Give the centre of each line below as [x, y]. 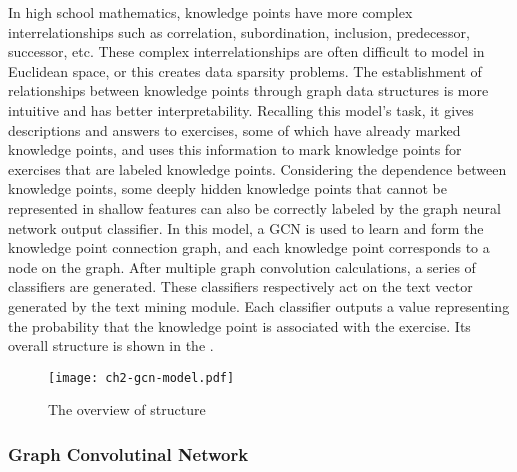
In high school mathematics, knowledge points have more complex [210, 12]
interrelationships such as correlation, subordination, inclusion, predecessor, [239, 31]
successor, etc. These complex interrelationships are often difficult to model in [246, 51]
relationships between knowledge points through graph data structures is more [248, 90]
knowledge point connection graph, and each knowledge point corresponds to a [249, 247]
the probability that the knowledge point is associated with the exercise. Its [239, 325]
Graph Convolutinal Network [128, 453]
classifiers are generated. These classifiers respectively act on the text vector [240, 286]
